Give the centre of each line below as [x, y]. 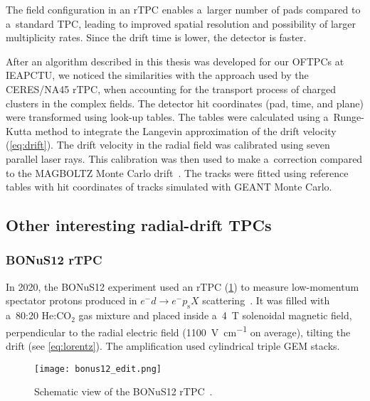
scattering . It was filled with [266, 300]
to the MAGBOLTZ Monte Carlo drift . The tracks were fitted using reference [177, 172]
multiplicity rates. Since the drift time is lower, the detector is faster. [156, 37]
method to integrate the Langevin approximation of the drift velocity [186, 130]
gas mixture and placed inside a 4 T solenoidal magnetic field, [215, 315]
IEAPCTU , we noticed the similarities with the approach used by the [157, 75]
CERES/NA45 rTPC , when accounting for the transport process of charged [171, 89]
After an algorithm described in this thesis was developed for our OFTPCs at [175, 61]
